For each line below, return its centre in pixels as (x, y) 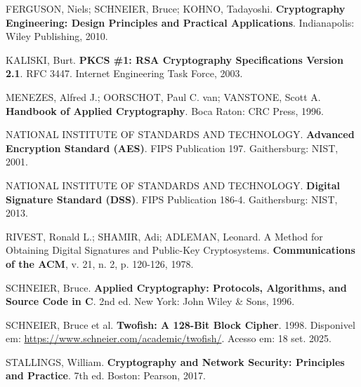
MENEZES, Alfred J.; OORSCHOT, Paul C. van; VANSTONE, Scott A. (163, 96)
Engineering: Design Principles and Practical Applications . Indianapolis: (180, 22)
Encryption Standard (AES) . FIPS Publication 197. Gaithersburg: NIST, (172, 148)
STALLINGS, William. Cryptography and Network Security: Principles (175, 361)
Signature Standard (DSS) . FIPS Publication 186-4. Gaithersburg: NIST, (172, 199)
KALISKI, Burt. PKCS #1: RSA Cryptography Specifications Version (175, 59)
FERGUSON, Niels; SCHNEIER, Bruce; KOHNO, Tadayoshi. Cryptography (176, 8)
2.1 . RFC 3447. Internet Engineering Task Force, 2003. (124, 73)
